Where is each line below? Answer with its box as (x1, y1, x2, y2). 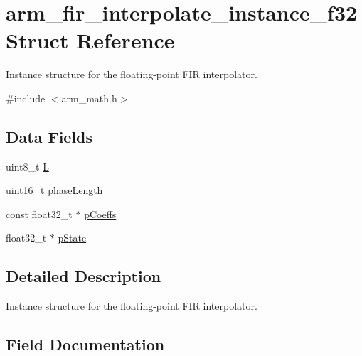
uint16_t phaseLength (6, 183, 103, 198)
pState (58, 230, 87, 245)
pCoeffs (84, 206, 117, 221)
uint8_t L (6, 158, 49, 173)
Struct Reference (6, 26, 175, 55)
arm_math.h (61, 90, 117, 105)
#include (6, 90, 46, 105)
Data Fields (6, 125, 93, 147)
